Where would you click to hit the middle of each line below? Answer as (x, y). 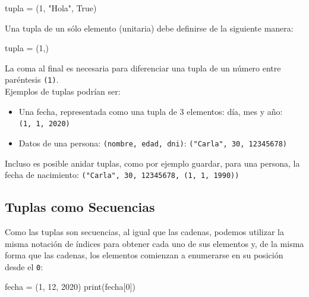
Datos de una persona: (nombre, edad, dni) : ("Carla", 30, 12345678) (153, 143)
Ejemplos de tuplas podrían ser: (63, 91)
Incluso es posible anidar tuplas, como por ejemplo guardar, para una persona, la (152, 163)
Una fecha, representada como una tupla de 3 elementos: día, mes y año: (151, 111)
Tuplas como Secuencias (80, 207)
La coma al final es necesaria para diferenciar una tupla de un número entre (143, 68)
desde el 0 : (24, 266)
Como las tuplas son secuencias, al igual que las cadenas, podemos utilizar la (145, 231)
